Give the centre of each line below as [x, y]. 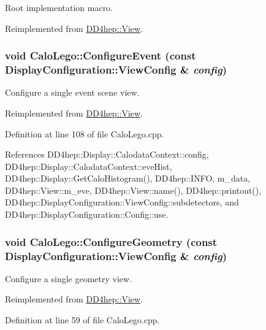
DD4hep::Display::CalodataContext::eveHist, [89, 166]
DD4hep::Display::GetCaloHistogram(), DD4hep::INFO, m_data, [128, 178]
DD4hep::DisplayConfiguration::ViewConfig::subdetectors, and [122, 202]
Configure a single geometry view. [69, 278]
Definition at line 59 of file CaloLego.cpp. [82, 320]
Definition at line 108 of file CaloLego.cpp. [85, 133]
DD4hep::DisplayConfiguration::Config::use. [87, 214]
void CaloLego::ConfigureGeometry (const [111, 241]
